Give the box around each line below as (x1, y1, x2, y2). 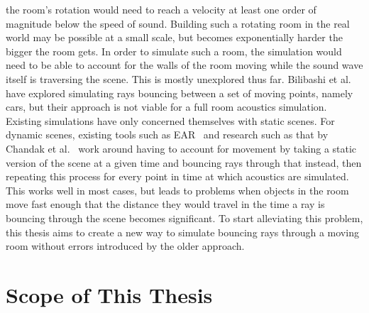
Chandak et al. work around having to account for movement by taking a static (6, 141, 357, 155)
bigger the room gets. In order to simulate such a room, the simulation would (6, 43, 342, 58)
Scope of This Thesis (6, 280, 213, 309)
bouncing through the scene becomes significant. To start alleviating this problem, (6, 210, 363, 225)
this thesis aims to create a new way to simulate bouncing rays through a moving (6, 224, 359, 239)
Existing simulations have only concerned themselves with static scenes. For (6, 113, 335, 128)
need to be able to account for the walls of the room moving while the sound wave (6, 57, 363, 72)
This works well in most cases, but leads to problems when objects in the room (6, 182, 349, 197)
